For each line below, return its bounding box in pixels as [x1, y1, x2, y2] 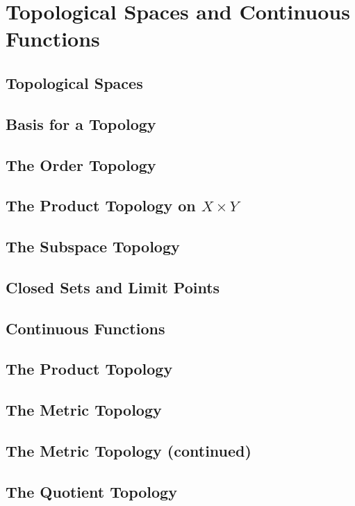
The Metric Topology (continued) [6, 439, 251, 461]
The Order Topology [6, 154, 156, 175]
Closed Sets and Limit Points [6, 276, 220, 297]
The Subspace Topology [6, 236, 180, 257]
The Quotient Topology [6, 480, 177, 502]
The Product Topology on [6, 195, 196, 216]
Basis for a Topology [6, 113, 156, 134]
